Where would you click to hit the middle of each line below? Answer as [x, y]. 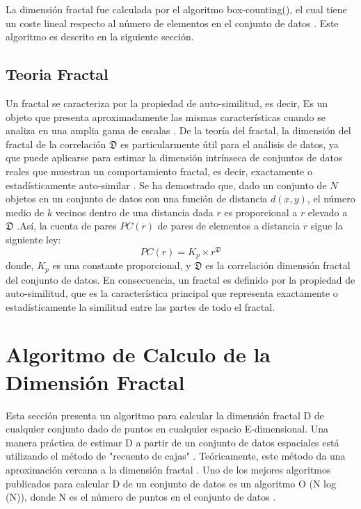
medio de [25, 212]
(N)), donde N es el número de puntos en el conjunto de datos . [141, 497]
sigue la [327, 226]
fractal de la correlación [56, 144]
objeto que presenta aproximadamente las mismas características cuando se [166, 116]
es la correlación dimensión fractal [278, 265]
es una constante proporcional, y [122, 265]
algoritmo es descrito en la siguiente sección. [100, 37]
